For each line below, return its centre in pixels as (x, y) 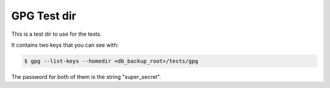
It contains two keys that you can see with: (65, 45)
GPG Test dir (44, 16)
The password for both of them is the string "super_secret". (86, 76)
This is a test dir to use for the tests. (57, 34)
